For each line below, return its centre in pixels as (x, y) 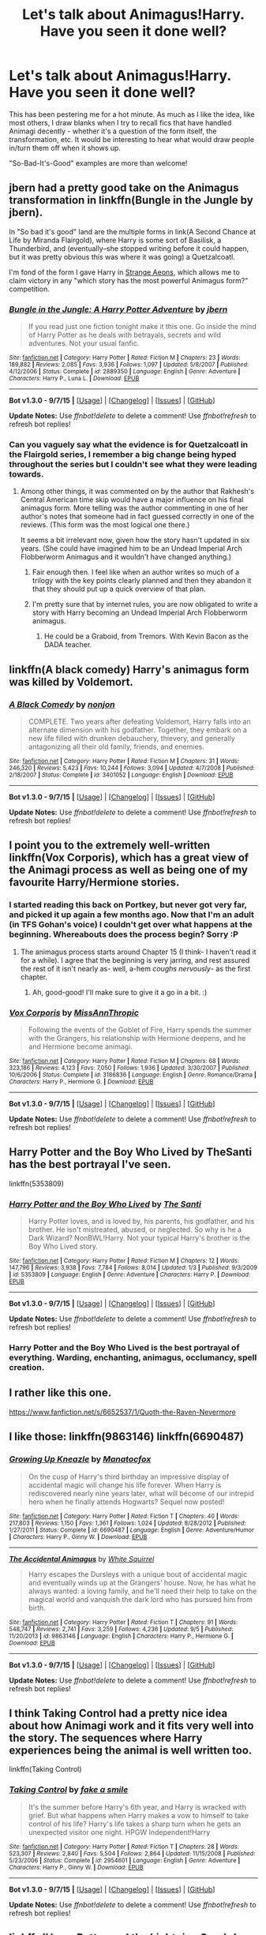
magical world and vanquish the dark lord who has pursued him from (140, 1599)
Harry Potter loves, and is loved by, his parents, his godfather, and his (141, 1222)
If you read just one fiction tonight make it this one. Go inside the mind (142, 327)
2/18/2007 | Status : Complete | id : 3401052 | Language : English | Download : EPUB (121, 775)
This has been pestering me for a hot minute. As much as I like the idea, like (132, 114)
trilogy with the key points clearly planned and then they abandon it (142, 581)
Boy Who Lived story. (63, 1246)
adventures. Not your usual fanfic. (84, 343)
